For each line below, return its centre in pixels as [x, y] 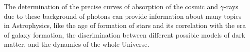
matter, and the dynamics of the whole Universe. [77, 44]
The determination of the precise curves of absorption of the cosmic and [111, 6]
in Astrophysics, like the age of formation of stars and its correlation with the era [125, 25]
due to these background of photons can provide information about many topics [123, 16]
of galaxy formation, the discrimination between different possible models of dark [125, 34]
